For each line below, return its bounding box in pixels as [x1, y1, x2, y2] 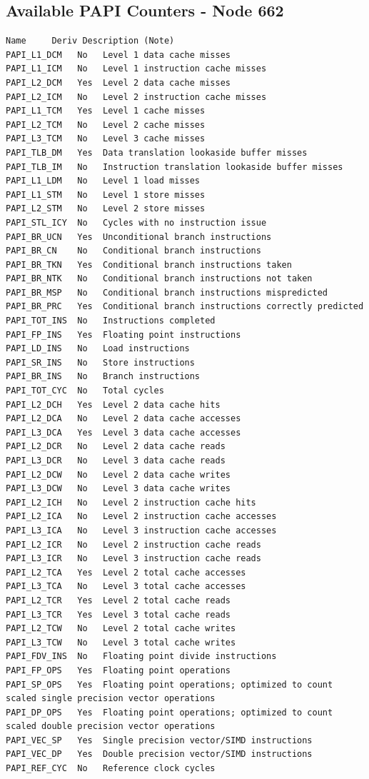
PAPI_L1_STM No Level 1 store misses [6, 189, 206, 200]
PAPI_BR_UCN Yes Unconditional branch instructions [6, 231, 272, 242]
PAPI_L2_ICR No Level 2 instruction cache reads [6, 539, 261, 550]
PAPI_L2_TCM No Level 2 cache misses [6, 119, 206, 130]
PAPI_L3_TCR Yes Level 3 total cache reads [6, 609, 231, 620]
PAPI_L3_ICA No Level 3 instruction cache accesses [6, 525, 277, 536]
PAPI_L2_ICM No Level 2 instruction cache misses [6, 91, 267, 102]
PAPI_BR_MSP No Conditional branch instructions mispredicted [6, 287, 328, 298]
